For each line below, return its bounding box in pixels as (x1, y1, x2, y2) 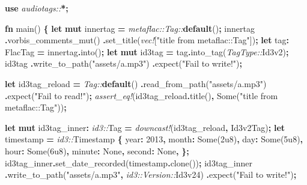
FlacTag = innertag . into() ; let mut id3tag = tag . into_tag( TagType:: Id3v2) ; (5, 45, 289, 58)
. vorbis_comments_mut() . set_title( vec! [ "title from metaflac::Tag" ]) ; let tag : (5, 34, 289, 46)
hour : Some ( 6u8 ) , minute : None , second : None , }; (5, 144, 189, 157)
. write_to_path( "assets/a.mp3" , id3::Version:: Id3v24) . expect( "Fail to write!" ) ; (5, 168, 297, 181)
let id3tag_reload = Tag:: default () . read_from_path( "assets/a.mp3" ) (5, 77, 267, 89)
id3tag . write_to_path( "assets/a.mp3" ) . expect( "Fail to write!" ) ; (5, 57, 243, 70)
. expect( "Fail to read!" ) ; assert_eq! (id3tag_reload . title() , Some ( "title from (5, 89, 278, 102)
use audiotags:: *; (5, 2, 68, 14)
